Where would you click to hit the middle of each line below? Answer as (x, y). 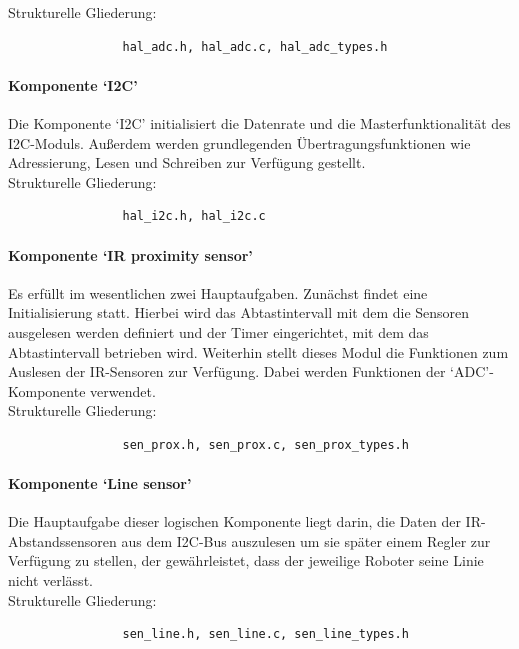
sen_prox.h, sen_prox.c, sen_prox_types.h (265, 444)
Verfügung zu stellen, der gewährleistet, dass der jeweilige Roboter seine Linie (246, 560)
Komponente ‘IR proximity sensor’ (130, 254)
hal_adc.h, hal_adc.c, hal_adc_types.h (255, 46)
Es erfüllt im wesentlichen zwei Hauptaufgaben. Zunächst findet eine (218, 292)
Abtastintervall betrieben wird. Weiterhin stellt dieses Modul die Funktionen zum (258, 351)
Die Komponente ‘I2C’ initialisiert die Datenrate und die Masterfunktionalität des (259, 122)
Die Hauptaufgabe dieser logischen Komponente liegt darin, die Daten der (234, 521)
